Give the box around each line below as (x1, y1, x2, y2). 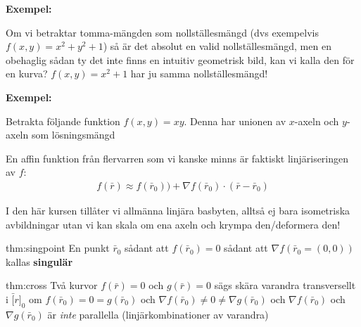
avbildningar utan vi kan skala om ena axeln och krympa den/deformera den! (6, 217, 341, 231)
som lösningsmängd (31, 127, 115, 142)
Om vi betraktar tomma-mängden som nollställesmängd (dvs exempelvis (6, 25, 319, 39)
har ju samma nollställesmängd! (130, 66, 268, 81)
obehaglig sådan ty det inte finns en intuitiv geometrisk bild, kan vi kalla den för (6, 52, 355, 67)
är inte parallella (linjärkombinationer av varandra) (47, 307, 269, 321)
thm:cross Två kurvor (6, 278, 98, 293)
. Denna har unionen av (184, 113, 286, 128)
